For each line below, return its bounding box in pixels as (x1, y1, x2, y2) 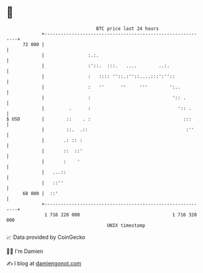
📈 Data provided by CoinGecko (6, 233, 86, 241)
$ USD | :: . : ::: (6, 116, 191, 122)
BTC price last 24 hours (96, 26, 159, 32)
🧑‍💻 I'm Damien (6, 247, 44, 255)
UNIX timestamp (106, 222, 146, 229)
